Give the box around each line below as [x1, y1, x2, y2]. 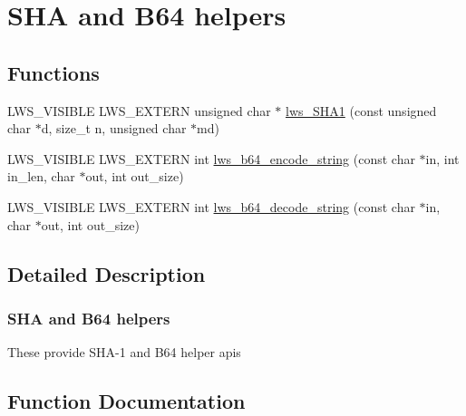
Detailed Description [7, 259, 206, 287]
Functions [7, 58, 100, 86]
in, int [425, 149, 460, 168]
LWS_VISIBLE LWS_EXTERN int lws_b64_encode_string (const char [7, 149, 415, 168]
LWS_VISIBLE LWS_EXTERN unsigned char [7, 101, 271, 120]
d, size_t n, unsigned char [41, 119, 187, 138]
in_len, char [7, 167, 75, 186]
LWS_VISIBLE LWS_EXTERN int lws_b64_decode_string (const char [7, 197, 415, 216]
